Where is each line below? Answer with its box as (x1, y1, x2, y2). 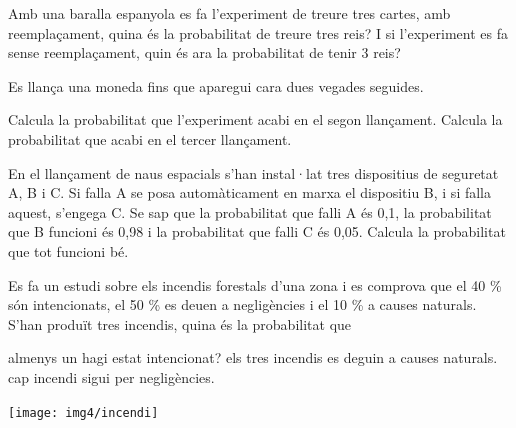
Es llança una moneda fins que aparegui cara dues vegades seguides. (8, 75, 424, 96)
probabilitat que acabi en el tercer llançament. (8, 128, 292, 149)
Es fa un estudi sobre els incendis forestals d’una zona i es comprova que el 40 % (8, 274, 502, 295)
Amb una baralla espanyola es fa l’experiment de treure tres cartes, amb (8, 3, 451, 23)
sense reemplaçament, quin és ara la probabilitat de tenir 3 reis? (8, 42, 401, 63)
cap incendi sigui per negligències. (8, 366, 215, 387)
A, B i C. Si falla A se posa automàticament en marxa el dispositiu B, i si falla (8, 182, 491, 203)
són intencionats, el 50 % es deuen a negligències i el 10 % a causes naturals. (8, 294, 477, 315)
